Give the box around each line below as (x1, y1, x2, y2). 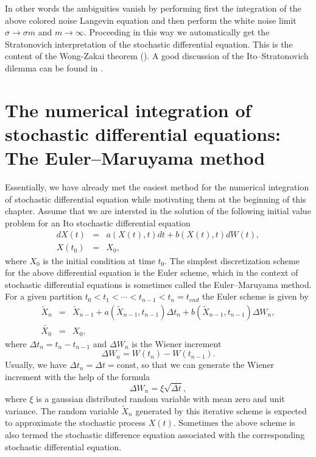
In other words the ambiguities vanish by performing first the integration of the (5, 2, 301, 14)
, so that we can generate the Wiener (136, 358, 275, 371)
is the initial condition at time (43, 254, 155, 267)
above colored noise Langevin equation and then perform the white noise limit (5, 13, 297, 26)
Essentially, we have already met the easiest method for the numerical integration (5, 181, 309, 193)
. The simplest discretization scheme (164, 254, 300, 267)
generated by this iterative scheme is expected (135, 404, 307, 417)
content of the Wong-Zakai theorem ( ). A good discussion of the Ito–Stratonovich (5, 49, 309, 62)
